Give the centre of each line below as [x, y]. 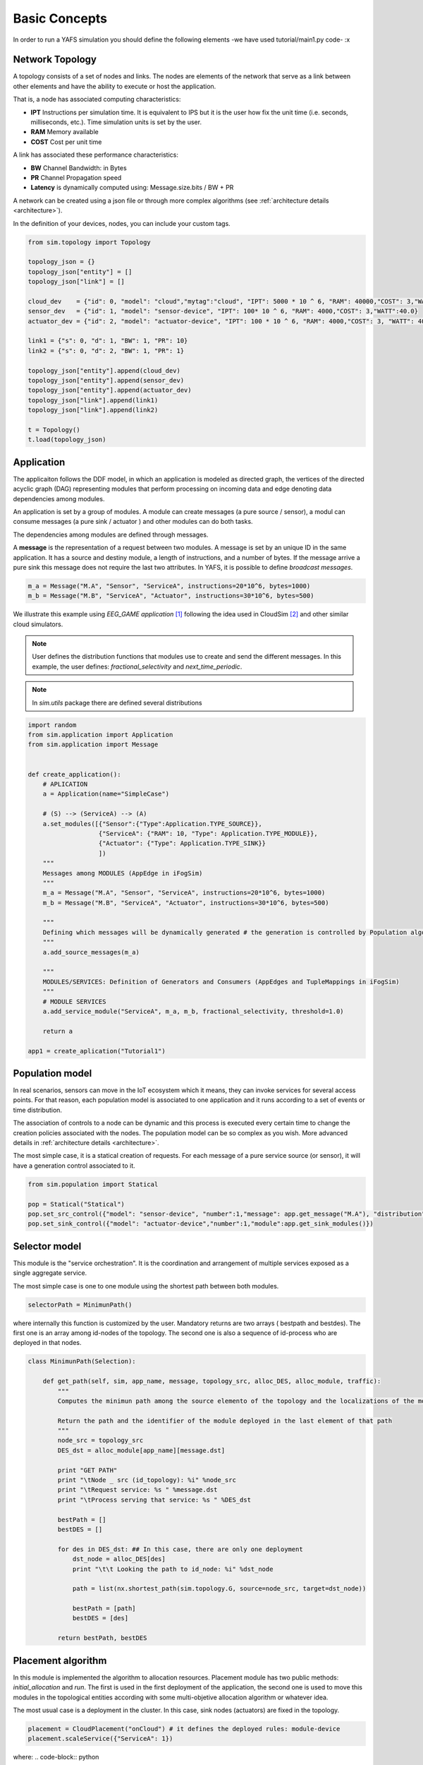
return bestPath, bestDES [102, 1638]
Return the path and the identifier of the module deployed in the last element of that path [225, 1420]
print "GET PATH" [87, 1470]
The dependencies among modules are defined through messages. [111, 534]
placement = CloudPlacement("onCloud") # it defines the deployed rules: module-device [184, 1729]
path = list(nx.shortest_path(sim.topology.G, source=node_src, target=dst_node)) [219, 1589]
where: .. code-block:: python [56, 1757]
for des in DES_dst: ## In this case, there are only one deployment [180, 1549]
